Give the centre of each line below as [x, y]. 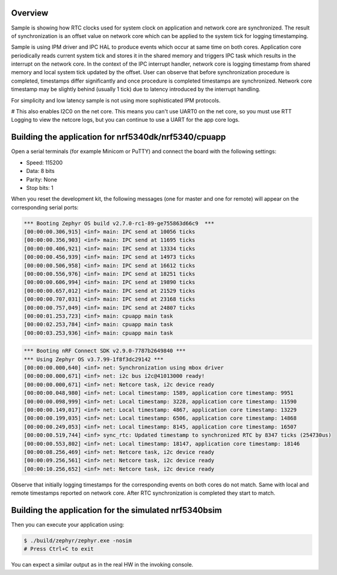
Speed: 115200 [45, 162]
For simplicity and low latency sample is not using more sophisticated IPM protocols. [116, 100]
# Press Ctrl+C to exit [59, 549]
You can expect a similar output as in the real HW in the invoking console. [102, 565]
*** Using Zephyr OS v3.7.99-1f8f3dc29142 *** [94, 359]
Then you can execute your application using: [68, 525]
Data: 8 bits [40, 171]
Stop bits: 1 [40, 187]
